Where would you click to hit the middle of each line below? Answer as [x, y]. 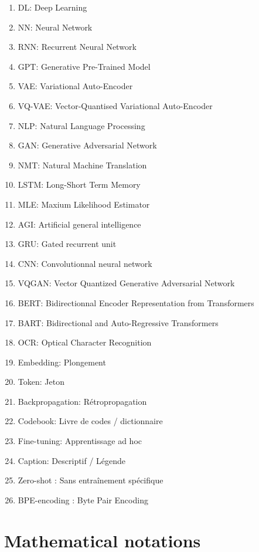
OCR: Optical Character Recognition [85, 342]
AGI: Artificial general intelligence [79, 224]
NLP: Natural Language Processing [81, 125]
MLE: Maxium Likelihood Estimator [84, 204]
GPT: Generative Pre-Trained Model [84, 66]
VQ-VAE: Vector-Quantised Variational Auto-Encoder [115, 105]
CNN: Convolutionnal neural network [85, 263]
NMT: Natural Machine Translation [82, 165]
